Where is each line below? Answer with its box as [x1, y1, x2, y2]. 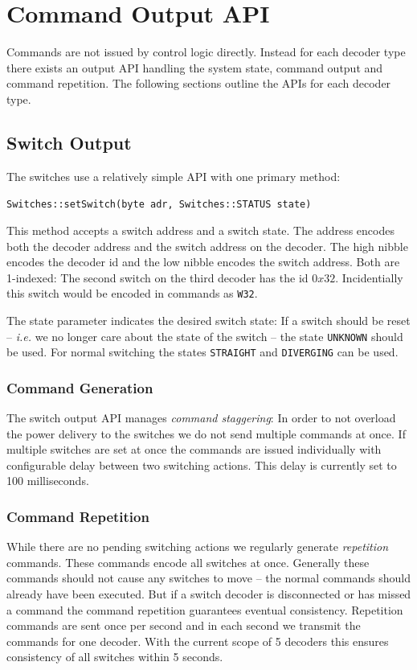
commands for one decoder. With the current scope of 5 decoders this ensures [6, 632, 389, 649]
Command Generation [6, 377, 153, 397]
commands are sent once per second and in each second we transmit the [6, 617, 361, 634]
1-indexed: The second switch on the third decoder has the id [6, 269, 309, 286]
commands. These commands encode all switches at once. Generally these [6, 553, 370, 570]
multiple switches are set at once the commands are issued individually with [6, 441, 382, 458]
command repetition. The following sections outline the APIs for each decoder [6, 75, 391, 92]
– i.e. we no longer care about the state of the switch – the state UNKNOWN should [6, 327, 403, 344]
